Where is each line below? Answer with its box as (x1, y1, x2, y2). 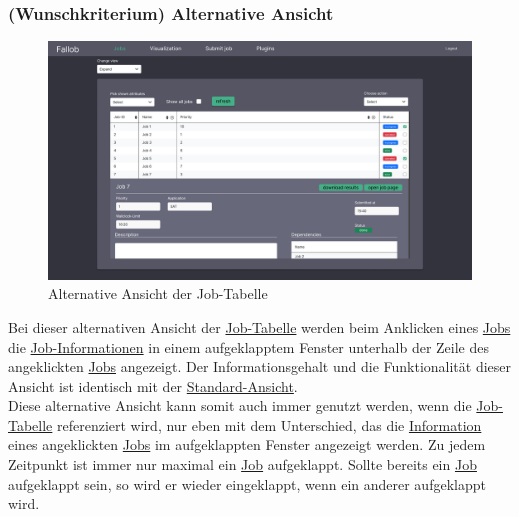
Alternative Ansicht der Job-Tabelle (48, 283, 268, 304)
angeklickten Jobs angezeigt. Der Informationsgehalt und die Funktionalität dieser (8, 356, 512, 377)
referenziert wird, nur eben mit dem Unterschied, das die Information (57, 414, 482, 435)
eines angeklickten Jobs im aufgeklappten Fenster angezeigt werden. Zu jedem (8, 434, 486, 455)
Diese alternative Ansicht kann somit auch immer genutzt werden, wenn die (8, 395, 472, 416)
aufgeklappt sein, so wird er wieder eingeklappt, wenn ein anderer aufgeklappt (8, 473, 486, 494)
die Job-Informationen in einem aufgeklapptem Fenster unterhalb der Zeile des (8, 336, 490, 357)
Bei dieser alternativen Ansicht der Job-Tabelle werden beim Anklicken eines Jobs (8, 316, 511, 337)
